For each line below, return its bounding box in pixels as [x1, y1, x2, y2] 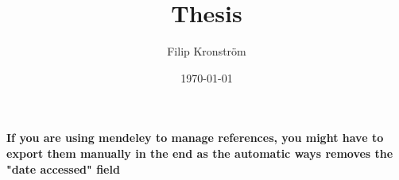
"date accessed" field [6, 160, 120, 177]
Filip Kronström [167, 43, 246, 59]
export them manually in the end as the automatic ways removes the [6, 144, 393, 161]
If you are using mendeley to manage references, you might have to [6, 129, 384, 146]
